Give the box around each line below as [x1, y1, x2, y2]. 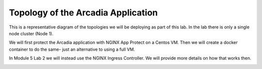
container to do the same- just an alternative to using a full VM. [9, 46, 135, 52]
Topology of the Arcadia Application [9, 7, 158, 18]
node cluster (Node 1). [9, 30, 53, 36]
